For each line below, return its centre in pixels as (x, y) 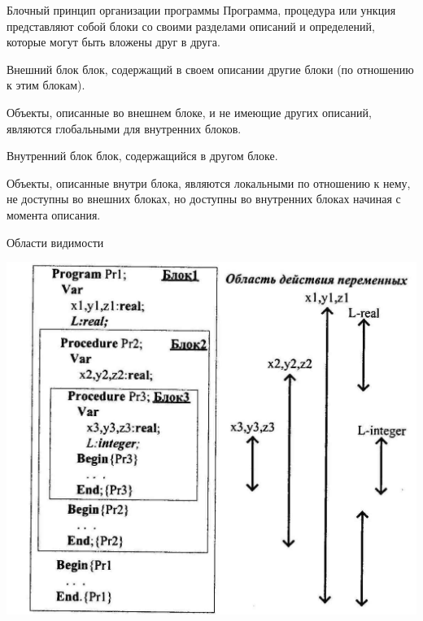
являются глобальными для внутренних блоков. (124, 128)
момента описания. (54, 214)
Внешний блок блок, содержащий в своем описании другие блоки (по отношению (210, 69)
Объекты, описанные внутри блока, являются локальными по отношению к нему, (209, 182)
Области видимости (55, 242)
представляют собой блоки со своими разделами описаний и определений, (191, 26)
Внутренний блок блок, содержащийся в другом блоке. (142, 156)
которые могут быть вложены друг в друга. (113, 42)
